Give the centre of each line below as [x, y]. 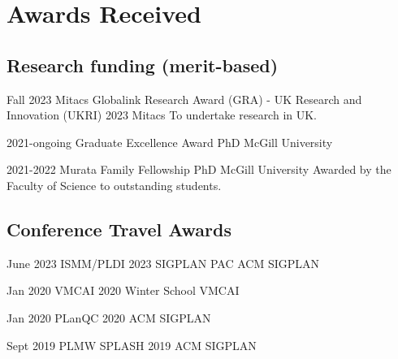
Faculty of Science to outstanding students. [114, 185]
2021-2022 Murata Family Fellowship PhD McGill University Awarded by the [199, 169]
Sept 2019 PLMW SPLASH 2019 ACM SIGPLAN [132, 345]
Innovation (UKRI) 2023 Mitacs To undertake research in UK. [162, 115]
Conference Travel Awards [119, 229]
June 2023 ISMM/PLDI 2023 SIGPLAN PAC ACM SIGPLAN [163, 263]
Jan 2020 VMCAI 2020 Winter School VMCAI [123, 290]
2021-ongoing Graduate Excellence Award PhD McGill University [170, 142]
